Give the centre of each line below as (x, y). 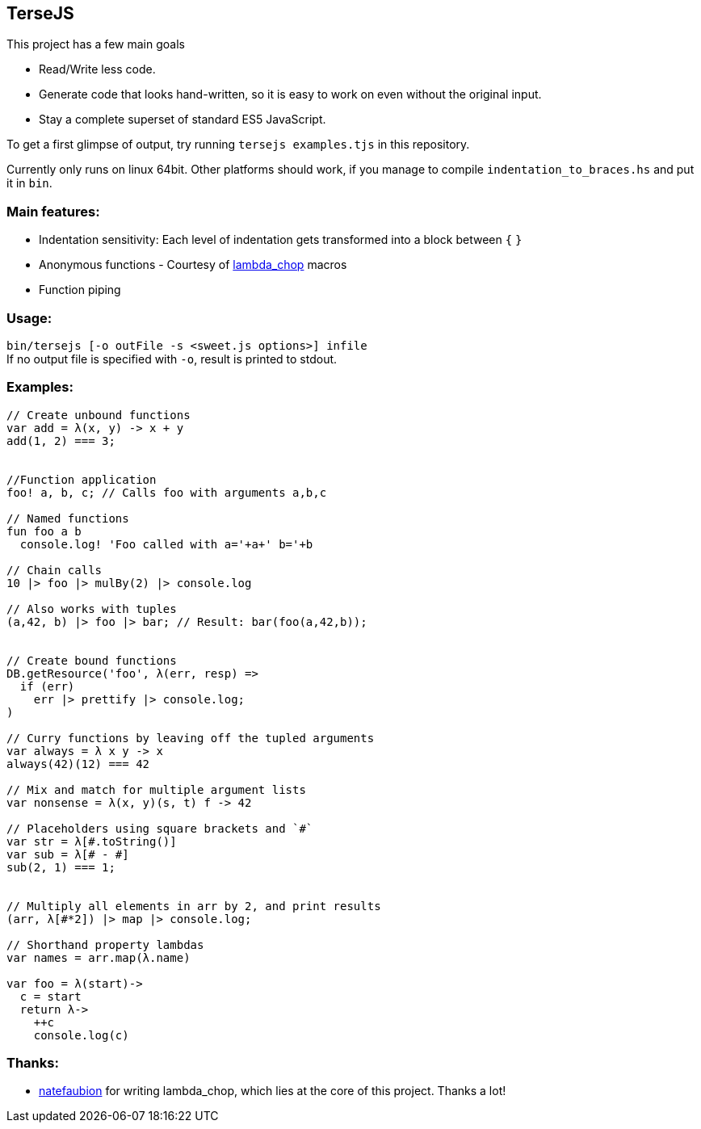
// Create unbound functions (99, 415)
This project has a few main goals (96, 44)
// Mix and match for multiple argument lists (156, 789)
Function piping (80, 290)
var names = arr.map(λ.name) (99, 957)
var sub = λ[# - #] (68, 854)
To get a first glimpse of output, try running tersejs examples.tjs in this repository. (238, 145)
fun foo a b (44, 531)
